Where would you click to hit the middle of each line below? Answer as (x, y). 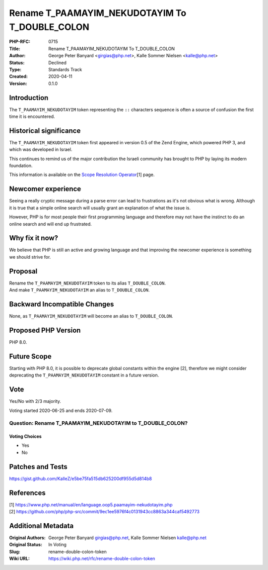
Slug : (15, 552)
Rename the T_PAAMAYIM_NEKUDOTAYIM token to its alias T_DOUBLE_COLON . (88, 283)
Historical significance (45, 131)
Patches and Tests (38, 467)
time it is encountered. (32, 116)
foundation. (21, 166)
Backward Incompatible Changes (62, 304)
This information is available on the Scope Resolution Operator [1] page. (82, 175)
